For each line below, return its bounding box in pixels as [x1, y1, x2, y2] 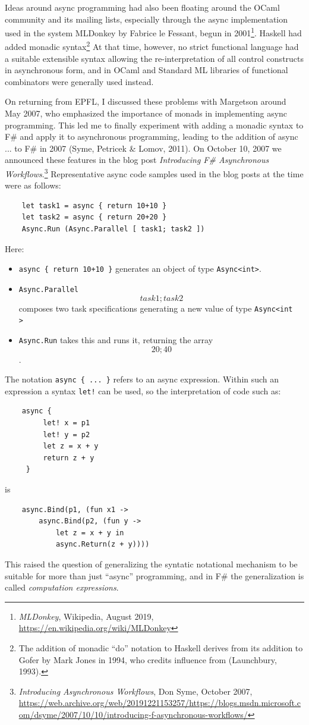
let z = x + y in [55, 528, 124, 537]
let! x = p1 [43, 419, 90, 428]
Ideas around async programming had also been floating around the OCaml [5, 1, 280, 13]
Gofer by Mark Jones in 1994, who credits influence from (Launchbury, [18, 653, 277, 666]
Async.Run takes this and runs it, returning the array [18, 333, 213, 346]
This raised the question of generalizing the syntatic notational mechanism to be [5, 557, 298, 570]
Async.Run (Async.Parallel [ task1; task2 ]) [21, 225, 205, 234]
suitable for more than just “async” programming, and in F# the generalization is [5, 569, 304, 582]
